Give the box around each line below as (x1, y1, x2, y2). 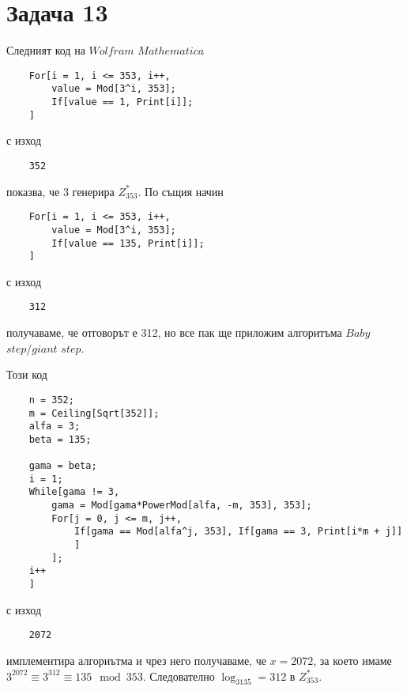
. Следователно (142, 667, 215, 684)
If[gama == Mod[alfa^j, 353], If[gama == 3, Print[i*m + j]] (73, 526, 403, 538)
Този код (6, 366, 47, 383)
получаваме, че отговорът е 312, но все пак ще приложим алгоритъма (6, 324, 342, 341)
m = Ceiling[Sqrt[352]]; (28, 407, 160, 419)
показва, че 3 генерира (6, 183, 115, 199)
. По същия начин (138, 183, 224, 199)
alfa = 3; (28, 421, 81, 432)
